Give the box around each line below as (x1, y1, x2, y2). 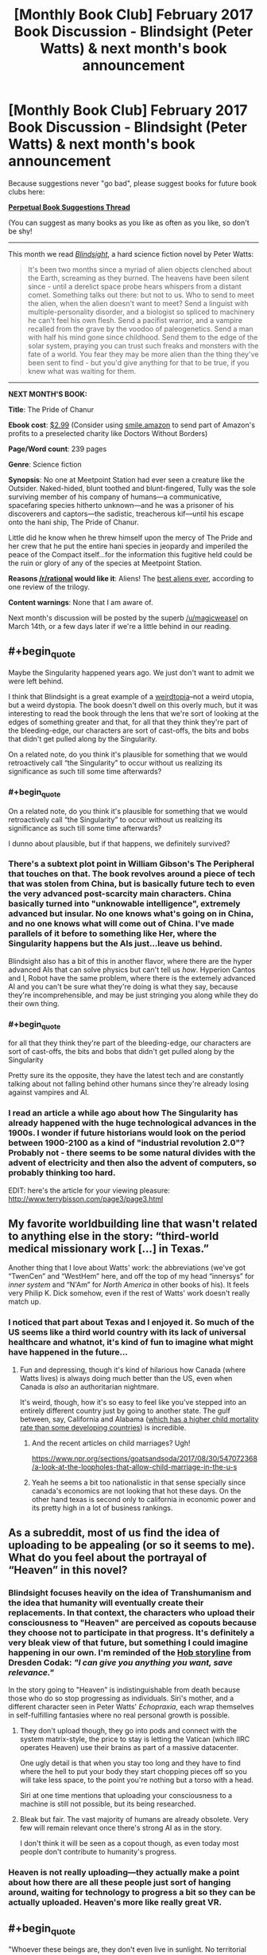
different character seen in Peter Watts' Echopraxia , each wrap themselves (8, 1702, 254, 1712)
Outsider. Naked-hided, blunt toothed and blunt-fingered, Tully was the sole (8, 483, 257, 493)
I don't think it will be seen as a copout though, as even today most (19, 1839, 239, 1848)
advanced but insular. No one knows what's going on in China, (8, 908, 254, 919)
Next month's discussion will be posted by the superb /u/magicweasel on (8, 612, 249, 623)
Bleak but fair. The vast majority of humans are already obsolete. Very (19, 1815, 249, 1824)
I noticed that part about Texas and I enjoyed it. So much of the (8, 1317, 254, 1328)
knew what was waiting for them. (27, 366, 137, 376)
